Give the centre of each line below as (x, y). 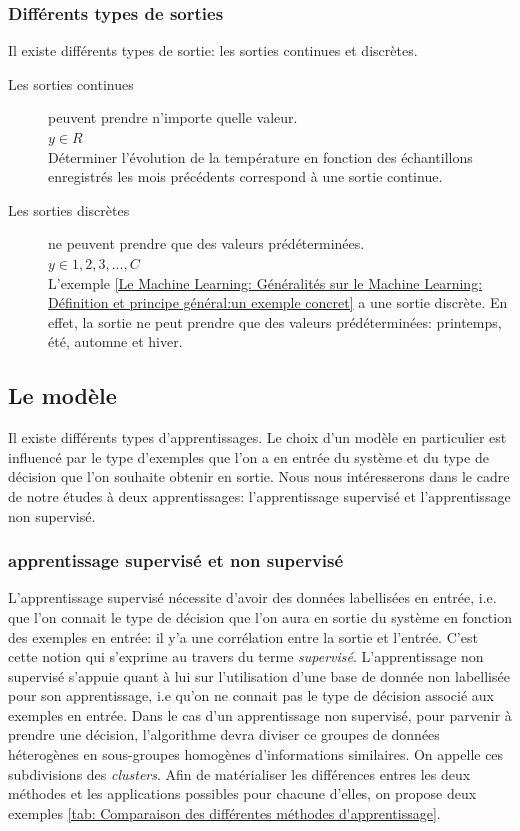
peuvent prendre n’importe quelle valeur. (173, 117)
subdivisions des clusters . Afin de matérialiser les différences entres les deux (239, 773)
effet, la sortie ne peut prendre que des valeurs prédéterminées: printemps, (275, 321)
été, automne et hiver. (115, 341)
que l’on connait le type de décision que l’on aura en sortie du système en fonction (260, 616)
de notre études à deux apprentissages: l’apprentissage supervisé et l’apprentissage (259, 495)
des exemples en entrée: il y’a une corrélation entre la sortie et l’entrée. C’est (243, 636)
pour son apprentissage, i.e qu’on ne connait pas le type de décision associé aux (251, 695)
